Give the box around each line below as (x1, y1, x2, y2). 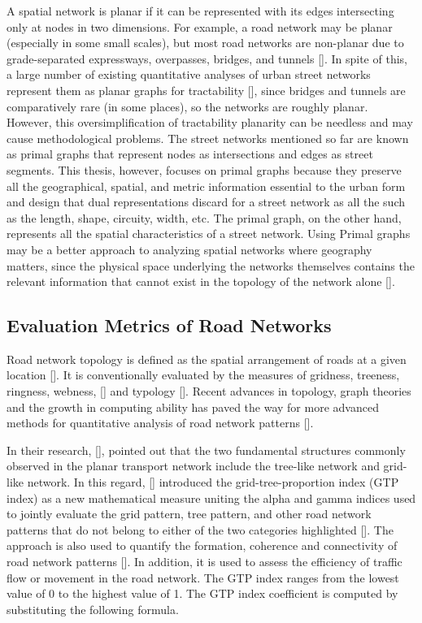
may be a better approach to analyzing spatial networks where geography (7, 240, 372, 257)
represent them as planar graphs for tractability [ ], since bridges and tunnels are (7, 81, 406, 98)
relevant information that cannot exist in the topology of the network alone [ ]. (7, 273, 395, 290)
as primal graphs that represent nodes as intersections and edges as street (7, 145, 373, 162)
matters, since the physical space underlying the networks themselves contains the (7, 257, 415, 274)
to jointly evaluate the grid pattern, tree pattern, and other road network (7, 505, 372, 522)
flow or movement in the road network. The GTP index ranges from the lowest (7, 569, 399, 586)
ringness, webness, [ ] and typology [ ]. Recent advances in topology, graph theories (7, 383, 411, 400)
